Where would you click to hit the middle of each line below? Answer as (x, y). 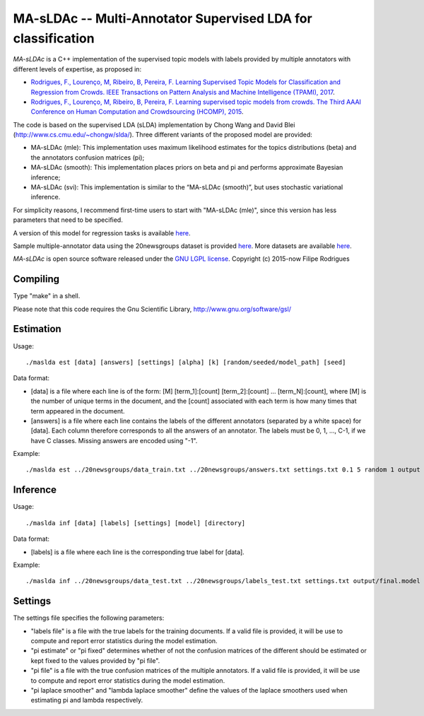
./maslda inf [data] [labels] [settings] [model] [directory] (136, 523)
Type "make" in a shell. (47, 296)
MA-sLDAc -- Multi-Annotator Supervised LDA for (163, 18)
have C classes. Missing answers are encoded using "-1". (114, 440)
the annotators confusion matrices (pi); (88, 157)
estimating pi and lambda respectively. (87, 700)
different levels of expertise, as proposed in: (77, 69)
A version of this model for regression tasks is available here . (102, 233)
